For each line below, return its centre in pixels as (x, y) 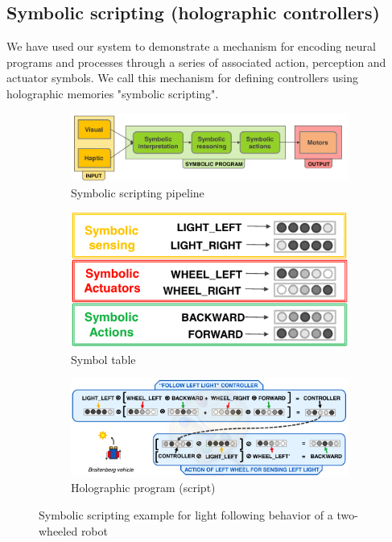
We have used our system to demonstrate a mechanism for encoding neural (192, 46)
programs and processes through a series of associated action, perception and (196, 62)
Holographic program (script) (143, 488)
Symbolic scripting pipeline (138, 192)
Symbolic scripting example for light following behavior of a (186, 514)
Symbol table (103, 359)
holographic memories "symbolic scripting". (113, 93)
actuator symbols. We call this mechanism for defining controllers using (182, 78)
